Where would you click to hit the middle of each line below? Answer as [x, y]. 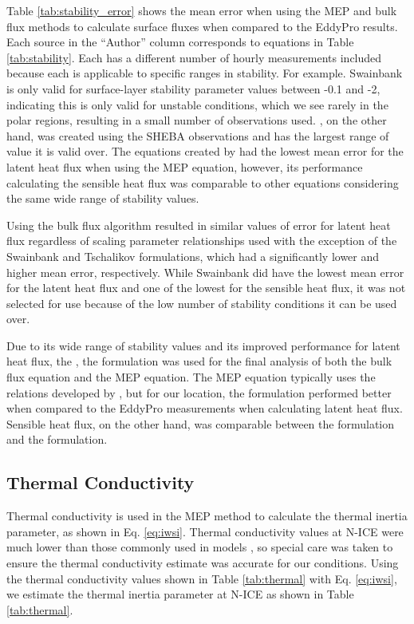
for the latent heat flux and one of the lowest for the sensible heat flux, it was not [206, 288]
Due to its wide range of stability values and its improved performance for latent [203, 345]
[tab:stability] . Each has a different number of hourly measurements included [194, 57]
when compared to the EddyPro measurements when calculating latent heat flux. [205, 408]
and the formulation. [57, 439]
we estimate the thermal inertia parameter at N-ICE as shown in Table [180, 594]
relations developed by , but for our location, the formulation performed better [199, 392]
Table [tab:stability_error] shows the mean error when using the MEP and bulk [202, 10]
